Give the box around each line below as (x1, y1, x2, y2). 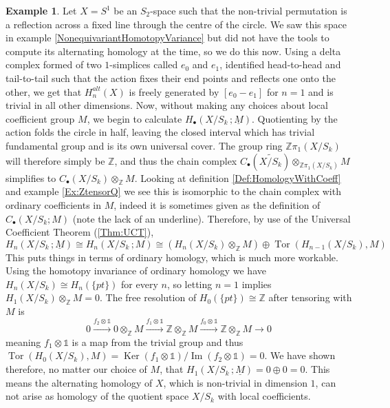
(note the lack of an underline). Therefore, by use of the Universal (72, 211, 351, 225)
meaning (6, 334, 41, 349)
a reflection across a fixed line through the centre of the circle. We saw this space (6, 17, 347, 31)
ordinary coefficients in (6, 197, 101, 212)
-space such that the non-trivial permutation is (150, 3, 347, 17)
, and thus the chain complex (114, 153, 237, 167)
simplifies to (6, 170, 56, 185)
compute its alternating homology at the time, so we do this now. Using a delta (6, 43, 341, 58)
